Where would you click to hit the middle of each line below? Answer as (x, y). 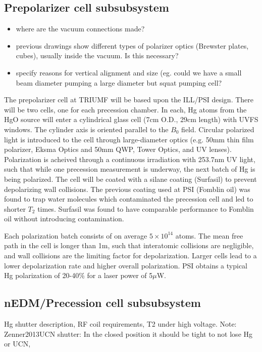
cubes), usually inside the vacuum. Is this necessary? (97, 55)
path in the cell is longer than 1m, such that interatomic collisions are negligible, (129, 245)
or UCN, (17, 344)
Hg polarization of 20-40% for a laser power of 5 (78, 275)
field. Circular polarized (218, 129)
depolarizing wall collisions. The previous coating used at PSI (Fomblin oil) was (127, 189)
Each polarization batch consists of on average (76, 235)
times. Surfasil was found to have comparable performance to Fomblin (146, 208)
